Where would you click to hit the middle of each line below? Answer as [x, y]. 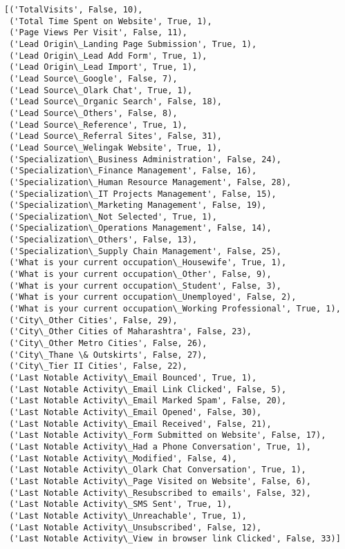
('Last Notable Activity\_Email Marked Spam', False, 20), [148, 401]
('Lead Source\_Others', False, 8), [93, 113]
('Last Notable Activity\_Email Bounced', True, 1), [133, 378]
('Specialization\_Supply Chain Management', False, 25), [145, 251]
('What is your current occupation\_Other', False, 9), [140, 274]
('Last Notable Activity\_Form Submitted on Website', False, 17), [168, 435]
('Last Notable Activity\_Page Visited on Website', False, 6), [160, 481]
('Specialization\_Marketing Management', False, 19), [138, 205]
